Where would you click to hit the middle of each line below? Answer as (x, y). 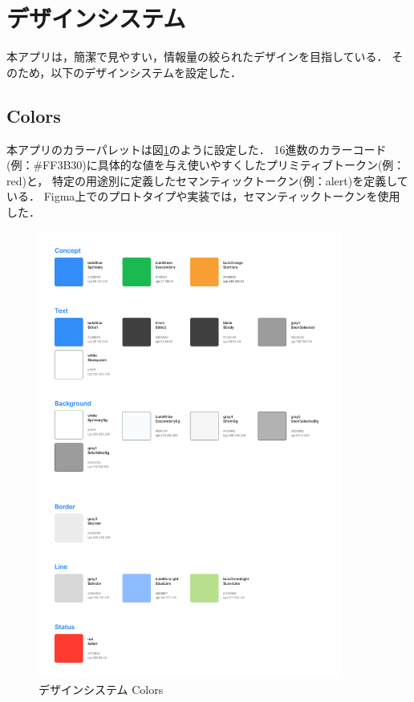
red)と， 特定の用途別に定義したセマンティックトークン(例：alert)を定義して (207, 180)
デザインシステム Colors (101, 690)
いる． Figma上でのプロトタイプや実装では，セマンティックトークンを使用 (203, 196)
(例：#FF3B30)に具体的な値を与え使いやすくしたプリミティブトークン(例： (206, 165)
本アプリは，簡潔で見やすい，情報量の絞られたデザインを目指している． (197, 57)
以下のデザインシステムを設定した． (146, 72)
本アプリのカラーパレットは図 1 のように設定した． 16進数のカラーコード (197, 149)
